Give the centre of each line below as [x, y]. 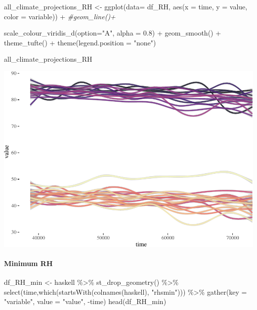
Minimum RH [28, 263]
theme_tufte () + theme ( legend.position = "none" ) [80, 42]
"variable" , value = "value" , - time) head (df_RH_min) [85, 301]
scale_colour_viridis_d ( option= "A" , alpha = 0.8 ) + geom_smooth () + [113, 33]
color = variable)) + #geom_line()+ [60, 16]
